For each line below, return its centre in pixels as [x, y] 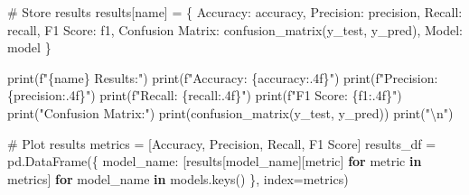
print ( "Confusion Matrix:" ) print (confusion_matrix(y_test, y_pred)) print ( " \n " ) [230, 112]
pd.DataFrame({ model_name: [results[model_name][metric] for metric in [215, 161]
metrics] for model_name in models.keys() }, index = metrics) [178, 178]
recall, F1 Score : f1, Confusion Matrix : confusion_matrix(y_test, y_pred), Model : [235, 29]
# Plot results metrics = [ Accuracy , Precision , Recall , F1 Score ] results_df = [222, 143]
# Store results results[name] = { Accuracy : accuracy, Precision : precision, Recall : [235, 12]
